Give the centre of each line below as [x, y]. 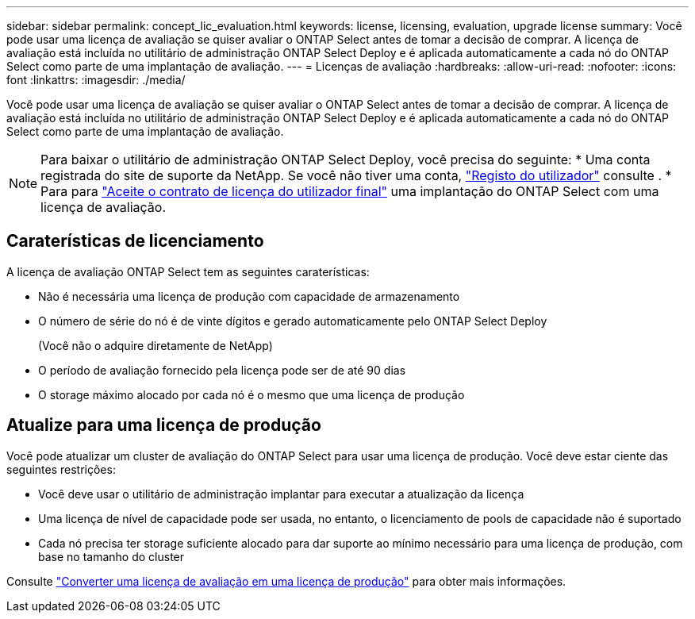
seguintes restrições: [61, 469]
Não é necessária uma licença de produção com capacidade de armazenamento [249, 296]
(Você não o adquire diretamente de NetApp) [156, 345]
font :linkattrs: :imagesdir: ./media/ [96, 80]
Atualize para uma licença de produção [164, 425]
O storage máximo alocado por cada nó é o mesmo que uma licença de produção [252, 394]
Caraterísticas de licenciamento [135, 241]
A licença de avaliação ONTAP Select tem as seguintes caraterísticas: [188, 271]
